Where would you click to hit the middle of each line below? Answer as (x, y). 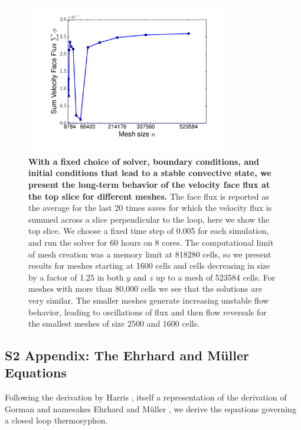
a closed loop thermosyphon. (56, 420)
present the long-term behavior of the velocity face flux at (149, 184)
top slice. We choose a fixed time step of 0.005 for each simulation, (149, 231)
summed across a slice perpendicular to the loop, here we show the (149, 219)
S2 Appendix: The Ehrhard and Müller (127, 355)
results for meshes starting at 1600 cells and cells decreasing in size (149, 266)
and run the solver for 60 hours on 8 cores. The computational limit (151, 242)
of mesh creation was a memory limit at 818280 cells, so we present (150, 254)
